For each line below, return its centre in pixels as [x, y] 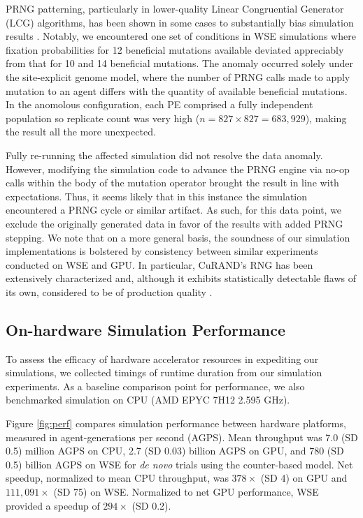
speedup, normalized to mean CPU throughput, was [117, 478]
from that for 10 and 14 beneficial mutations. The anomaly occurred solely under [179, 63]
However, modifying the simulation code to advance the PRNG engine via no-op [178, 169]
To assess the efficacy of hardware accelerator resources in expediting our [162, 358]
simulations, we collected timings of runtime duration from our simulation [164, 372]
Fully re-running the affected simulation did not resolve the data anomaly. [164, 155]
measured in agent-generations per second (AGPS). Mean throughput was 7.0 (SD [182, 437]
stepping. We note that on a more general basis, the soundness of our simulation [178, 237]
